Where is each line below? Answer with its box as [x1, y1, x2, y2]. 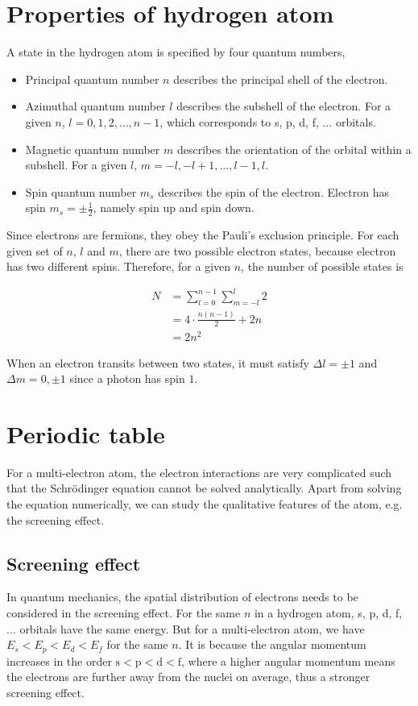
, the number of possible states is [241, 258, 404, 275]
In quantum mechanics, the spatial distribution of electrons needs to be [6, 588, 358, 605]
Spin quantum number [25, 183, 137, 200]
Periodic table [6, 417, 165, 450]
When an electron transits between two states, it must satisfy [6, 354, 309, 371]
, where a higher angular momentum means [180, 652, 395, 669]
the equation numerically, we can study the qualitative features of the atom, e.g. [6, 496, 403, 512]
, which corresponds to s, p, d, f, [159, 113, 319, 130]
